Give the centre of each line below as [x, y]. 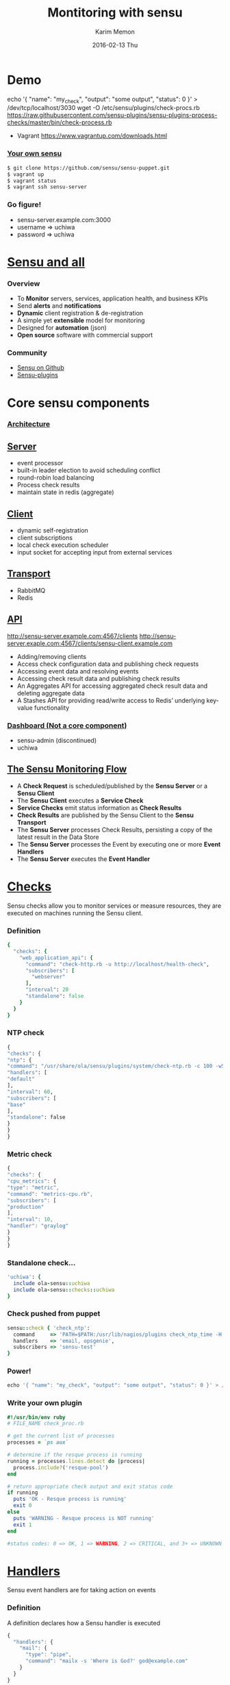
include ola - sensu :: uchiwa [52, 1283]
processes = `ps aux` [38, 1442]
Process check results [48, 485]
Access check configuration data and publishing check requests [108, 664]
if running [23, 1493]
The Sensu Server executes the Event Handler [84, 859]
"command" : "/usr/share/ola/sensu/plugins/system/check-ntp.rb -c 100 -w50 [117, 1067]
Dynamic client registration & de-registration [80, 313]
